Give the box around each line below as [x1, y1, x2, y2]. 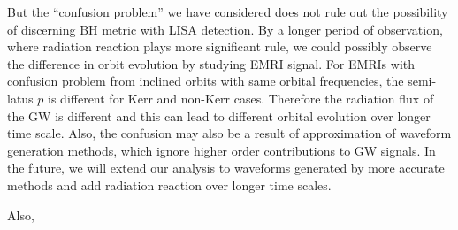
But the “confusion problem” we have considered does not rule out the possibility [7, 3, 448, 20]
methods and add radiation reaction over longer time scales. [7, 175, 332, 194]
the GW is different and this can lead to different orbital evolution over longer [7, 106, 431, 125]
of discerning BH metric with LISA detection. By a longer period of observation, [7, 19, 443, 38]
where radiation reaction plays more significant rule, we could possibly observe [7, 37, 432, 56]
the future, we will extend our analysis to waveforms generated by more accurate [7, 158, 445, 177]
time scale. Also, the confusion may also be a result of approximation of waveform [7, 124, 452, 142]
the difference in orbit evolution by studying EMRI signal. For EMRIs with [7, 54, 416, 73]
